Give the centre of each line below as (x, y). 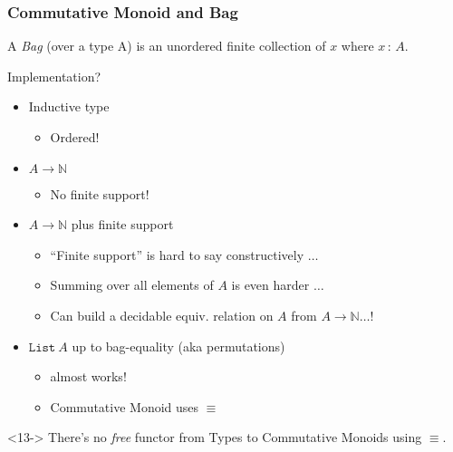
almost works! (88, 376)
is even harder (270, 285)
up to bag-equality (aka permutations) (178, 346)
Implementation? (54, 76)
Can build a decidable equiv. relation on (162, 315)
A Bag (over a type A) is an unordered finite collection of (167, 46)
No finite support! (100, 193)
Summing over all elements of (132, 285)
